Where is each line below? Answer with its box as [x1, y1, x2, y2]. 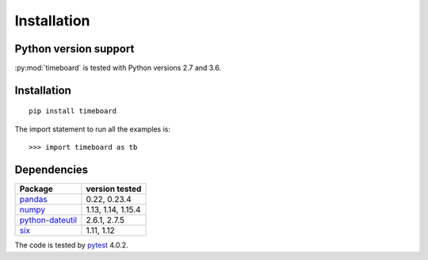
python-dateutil [19, 215, 78, 226]
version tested [86, 183, 142, 194]
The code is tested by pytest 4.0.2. [14, 240, 128, 250]
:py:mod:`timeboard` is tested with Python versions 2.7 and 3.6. [14, 63, 222, 73]
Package [19, 183, 53, 194]
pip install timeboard [29, 107, 117, 116]
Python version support [14, 42, 135, 55]
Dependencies [14, 163, 89, 177]
